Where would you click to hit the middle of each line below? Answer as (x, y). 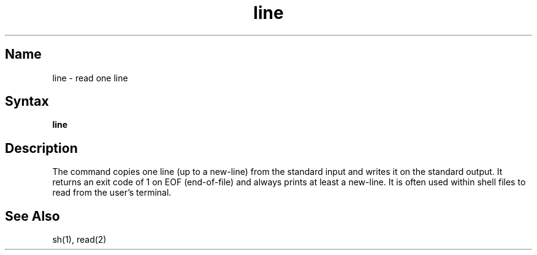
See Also (32, 216)
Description (41, 148)
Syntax (27, 102)
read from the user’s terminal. (112, 193)
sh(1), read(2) (79, 240)
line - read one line (90, 78)
